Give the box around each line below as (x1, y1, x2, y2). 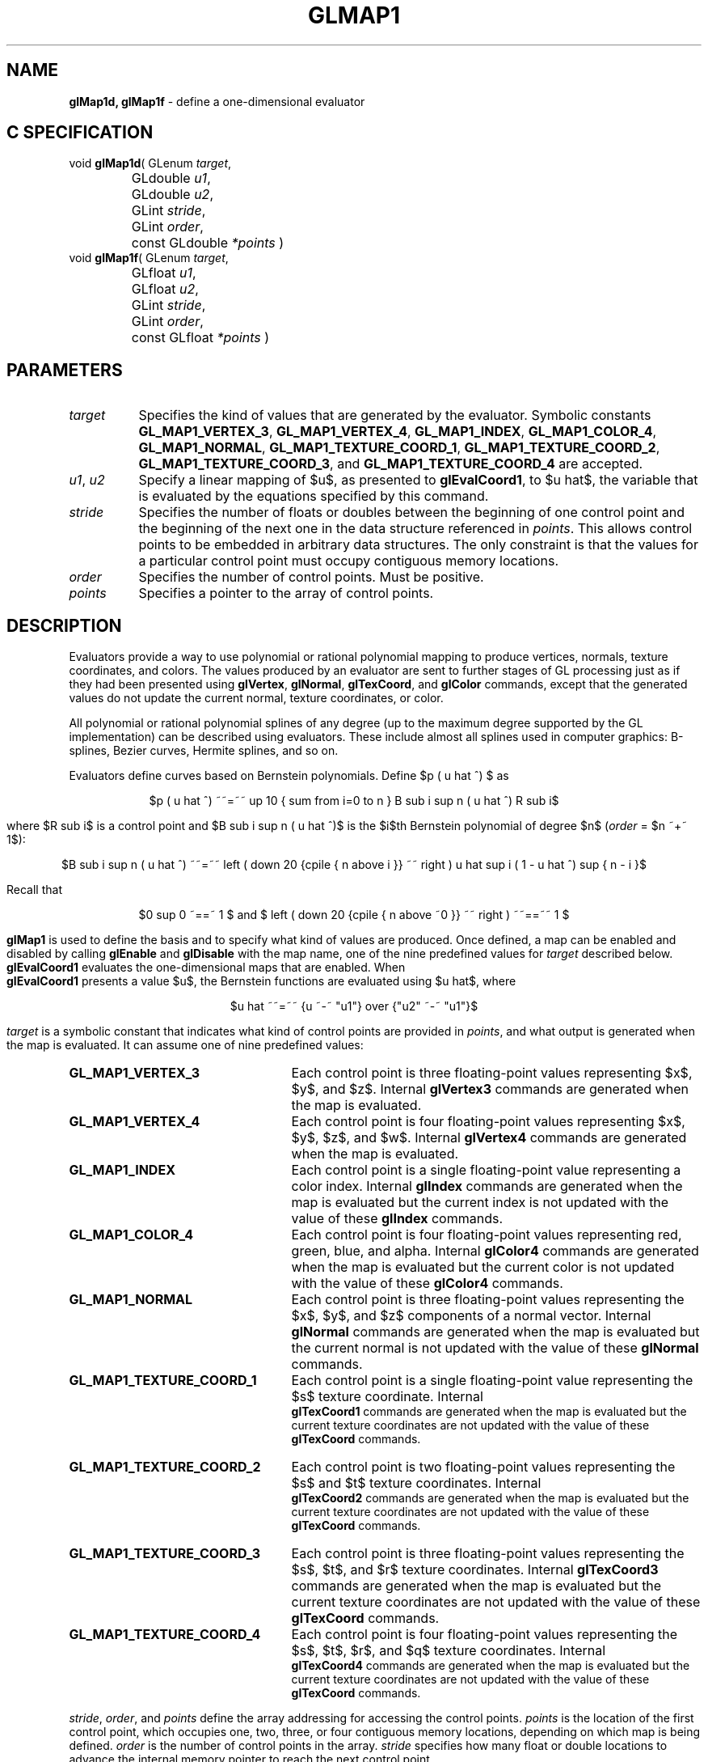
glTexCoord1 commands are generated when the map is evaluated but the (291, 1404, 687, 1419)
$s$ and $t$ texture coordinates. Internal (291, 1475, 542, 1492)
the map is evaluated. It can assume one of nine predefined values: (6, 1038, 364, 1053)
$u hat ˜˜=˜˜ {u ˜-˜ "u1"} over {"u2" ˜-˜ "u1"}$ (230, 999, 478, 1014)
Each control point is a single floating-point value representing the (291, 1372, 693, 1389)
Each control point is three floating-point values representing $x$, (291, 1065, 693, 1082)
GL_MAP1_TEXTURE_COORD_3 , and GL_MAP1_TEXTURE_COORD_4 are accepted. (138, 455, 643, 472)
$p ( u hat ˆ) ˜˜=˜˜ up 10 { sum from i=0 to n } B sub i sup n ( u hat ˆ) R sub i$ (149, 794, 559, 808)
